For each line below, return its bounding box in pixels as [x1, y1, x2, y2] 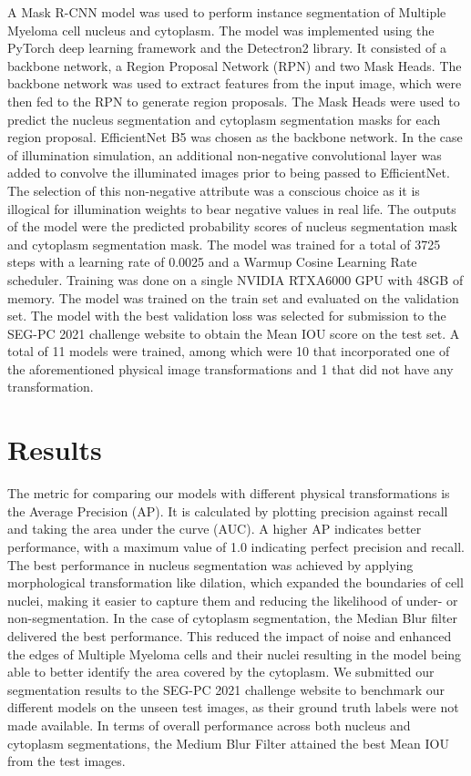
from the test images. [7, 751, 126, 771]
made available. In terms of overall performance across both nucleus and [7, 715, 411, 734]
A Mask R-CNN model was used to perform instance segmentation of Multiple [7, 3, 446, 21]
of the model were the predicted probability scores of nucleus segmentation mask [7, 217, 458, 236]
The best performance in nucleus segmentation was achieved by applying [7, 555, 414, 574]
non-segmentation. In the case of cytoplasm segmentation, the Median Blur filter [7, 608, 458, 628]
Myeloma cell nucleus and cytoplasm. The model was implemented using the [7, 20, 435, 39]
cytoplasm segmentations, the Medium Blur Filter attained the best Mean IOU [7, 733, 449, 752]
